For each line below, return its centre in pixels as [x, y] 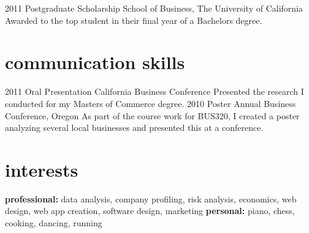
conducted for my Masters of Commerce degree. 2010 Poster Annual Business [151, 103]
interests [42, 169]
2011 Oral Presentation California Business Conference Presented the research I [154, 91]
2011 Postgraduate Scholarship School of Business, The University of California [154, 8]
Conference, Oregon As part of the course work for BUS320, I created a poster [152, 115]
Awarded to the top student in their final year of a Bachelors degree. [134, 20]
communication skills [95, 62]
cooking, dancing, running [54, 223]
